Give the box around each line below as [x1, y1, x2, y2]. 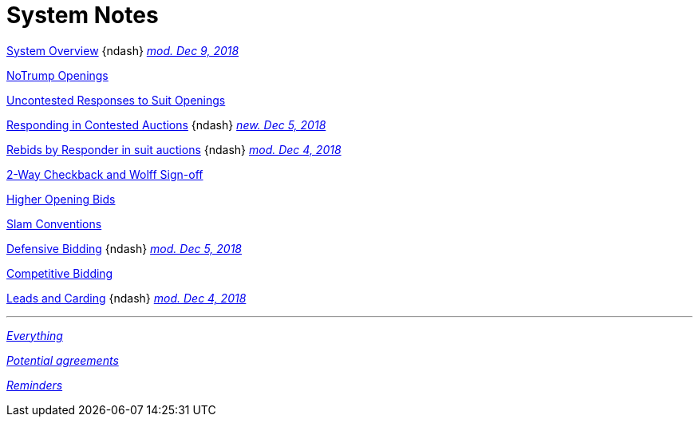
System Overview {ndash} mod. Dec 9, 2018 [6, 43, 239, 57]
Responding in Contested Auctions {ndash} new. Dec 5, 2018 [6, 117, 326, 132]
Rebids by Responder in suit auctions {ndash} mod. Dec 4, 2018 [6, 142, 342, 156]
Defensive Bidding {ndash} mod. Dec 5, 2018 [6, 241, 242, 255]
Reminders [6, 378, 63, 392]
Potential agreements [6, 353, 119, 367]
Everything [6, 328, 63, 342]
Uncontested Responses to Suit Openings [6, 93, 226, 107]
